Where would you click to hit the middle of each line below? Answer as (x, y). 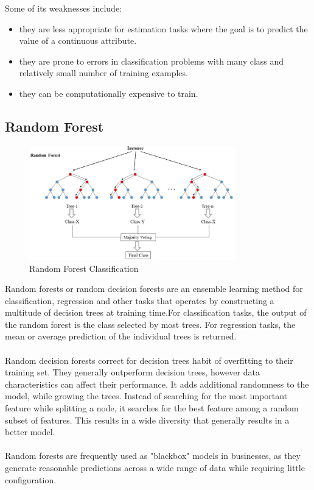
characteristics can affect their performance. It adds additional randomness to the (157, 384)
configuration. (31, 479)
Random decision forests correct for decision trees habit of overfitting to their (149, 360)
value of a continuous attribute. (78, 41)
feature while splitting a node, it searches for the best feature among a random (152, 408)
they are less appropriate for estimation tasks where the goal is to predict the (163, 28)
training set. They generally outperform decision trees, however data (132, 372)
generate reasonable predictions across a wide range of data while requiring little (155, 468)
